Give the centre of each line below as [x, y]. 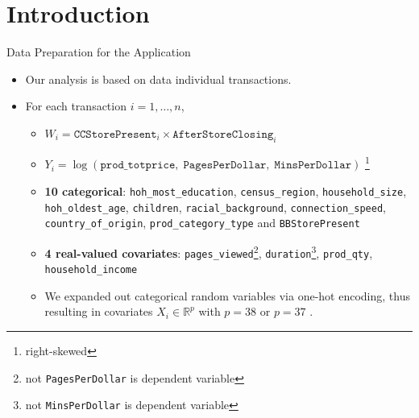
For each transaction [76, 106]
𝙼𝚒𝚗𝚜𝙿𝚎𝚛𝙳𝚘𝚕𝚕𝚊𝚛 [313, 166]
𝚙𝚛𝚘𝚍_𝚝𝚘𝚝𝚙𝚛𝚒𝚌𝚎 [138, 166]
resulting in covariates [99, 311]
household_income [91, 270]
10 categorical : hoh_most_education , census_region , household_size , [226, 190]
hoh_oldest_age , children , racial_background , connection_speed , [215, 207]
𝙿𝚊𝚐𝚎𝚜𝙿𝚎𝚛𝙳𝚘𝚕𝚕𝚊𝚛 [225, 166]
